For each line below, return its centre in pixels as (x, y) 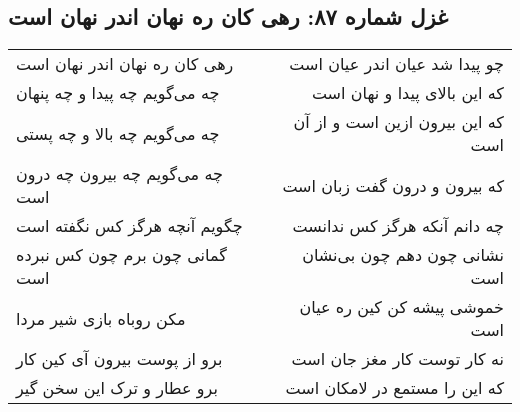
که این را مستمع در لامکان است (394, 388)
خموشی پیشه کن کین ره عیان (401, 307)
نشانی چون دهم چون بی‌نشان (403, 255)
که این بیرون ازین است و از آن (398, 122)
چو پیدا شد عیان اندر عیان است (396, 64)
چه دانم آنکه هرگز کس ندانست (398, 226)
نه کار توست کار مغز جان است (397, 359)
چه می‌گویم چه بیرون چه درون (119, 174)
